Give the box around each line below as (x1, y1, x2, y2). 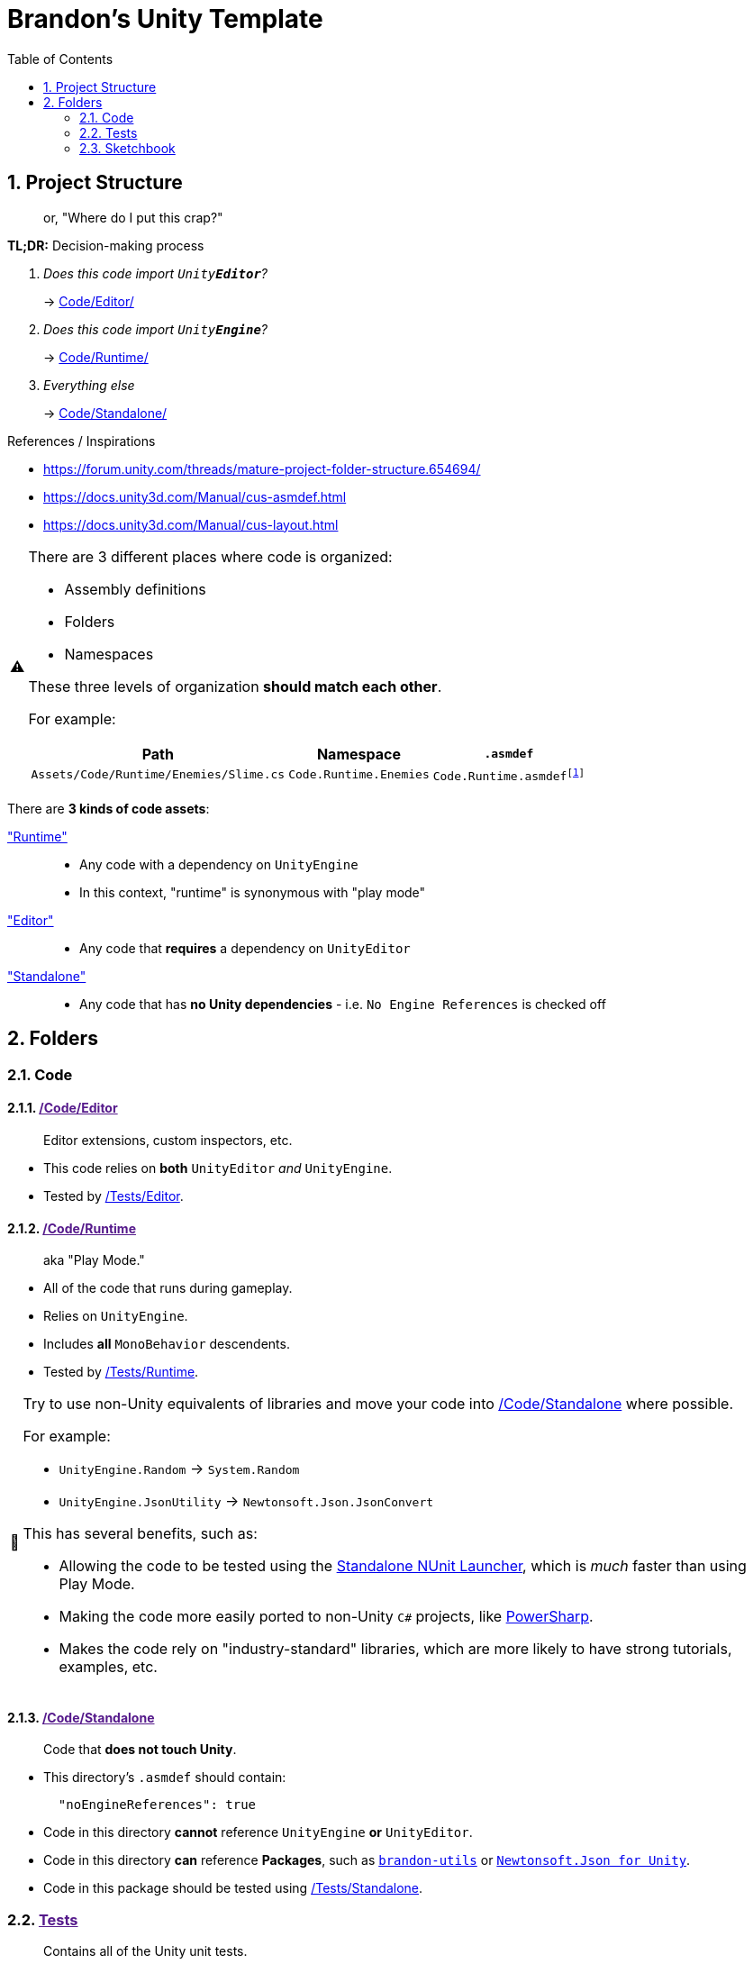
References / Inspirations (7, 432, 156, 449)
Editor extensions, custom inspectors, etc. (43, 1132, 293, 1148)
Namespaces (64, 644, 154, 663)
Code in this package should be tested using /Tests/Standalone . (43, 1880, 423, 1896)
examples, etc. (59, 1658, 158, 1677)
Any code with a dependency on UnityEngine (79, 856, 358, 872)
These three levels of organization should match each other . (28, 677, 442, 696)
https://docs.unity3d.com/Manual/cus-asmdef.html (43, 488, 347, 505)
